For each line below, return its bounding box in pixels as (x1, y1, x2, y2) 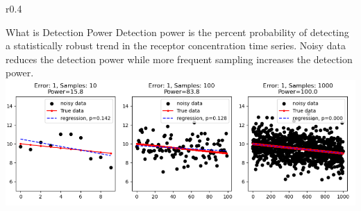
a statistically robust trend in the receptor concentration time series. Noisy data (6, 38, 346, 53)
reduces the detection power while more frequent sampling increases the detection (6, 51, 353, 66)
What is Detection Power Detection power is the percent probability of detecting (6, 24, 349, 39)
